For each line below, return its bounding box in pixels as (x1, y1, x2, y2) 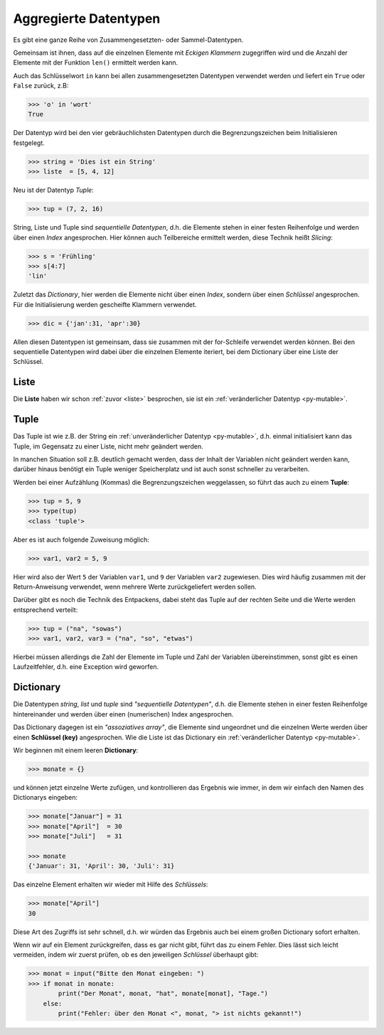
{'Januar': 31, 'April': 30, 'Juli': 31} (28, 862, 175, 870)
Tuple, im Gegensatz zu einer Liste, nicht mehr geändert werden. (13, 441, 204, 451)
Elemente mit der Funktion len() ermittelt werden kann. (13, 58, 178, 67)
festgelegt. (13, 139, 46, 147)
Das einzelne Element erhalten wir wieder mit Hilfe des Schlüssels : (13, 880, 208, 889)
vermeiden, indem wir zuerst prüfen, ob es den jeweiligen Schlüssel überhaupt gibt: (13, 950, 259, 959)
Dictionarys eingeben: (13, 793, 78, 802)
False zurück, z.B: (13, 82, 69, 90)
